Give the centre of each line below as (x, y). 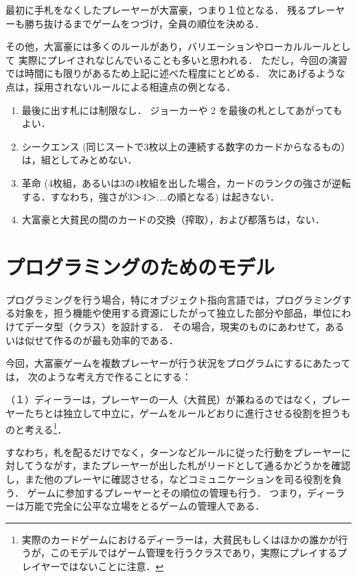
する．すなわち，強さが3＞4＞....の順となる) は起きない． (151, 196)
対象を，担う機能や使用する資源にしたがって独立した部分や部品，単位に (178, 313)
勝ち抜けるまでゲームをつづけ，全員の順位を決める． (144, 23)
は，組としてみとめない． (79, 160)
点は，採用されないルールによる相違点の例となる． (121, 86)
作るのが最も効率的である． (116, 340)
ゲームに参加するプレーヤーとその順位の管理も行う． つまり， (167, 492)
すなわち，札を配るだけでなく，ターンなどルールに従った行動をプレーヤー (173, 452)
